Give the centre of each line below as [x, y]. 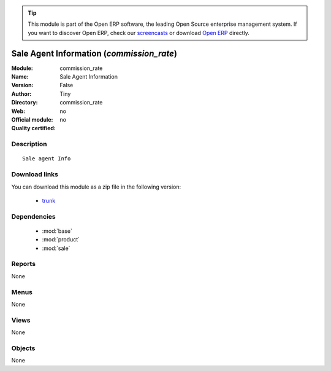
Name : [20, 77]
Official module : [32, 120]
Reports [24, 264]
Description [29, 144]
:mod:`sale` [56, 248]
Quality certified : [34, 128]
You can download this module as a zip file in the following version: [96, 187]
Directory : [25, 103]
